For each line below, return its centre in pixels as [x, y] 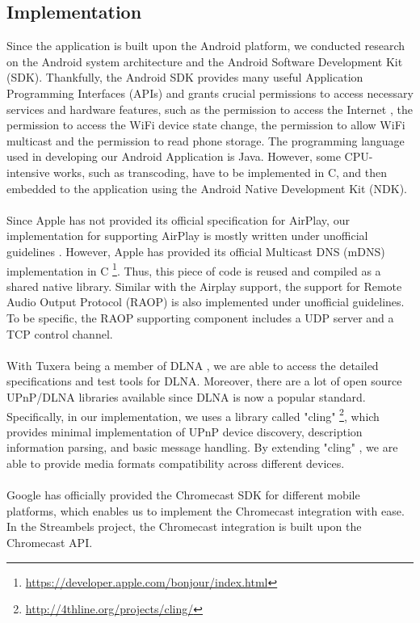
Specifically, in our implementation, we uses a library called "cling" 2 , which [193, 415]
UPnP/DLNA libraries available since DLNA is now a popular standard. [186, 396]
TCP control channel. [60, 333]
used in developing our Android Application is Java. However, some [174, 156]
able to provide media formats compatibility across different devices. [176, 463]
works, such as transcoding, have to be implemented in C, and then [220, 172]
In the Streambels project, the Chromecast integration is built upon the [184, 526]
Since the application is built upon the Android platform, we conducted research [206, 46]
